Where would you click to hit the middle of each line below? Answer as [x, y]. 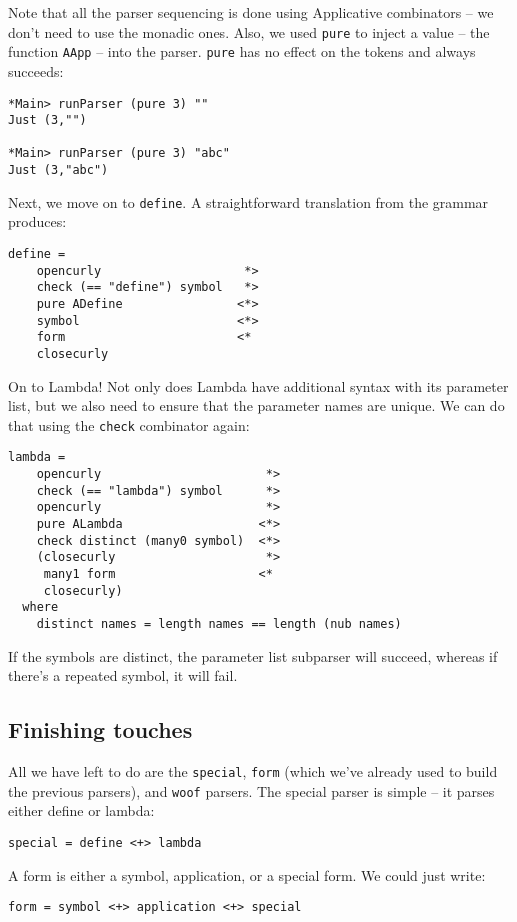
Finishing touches [100, 729]
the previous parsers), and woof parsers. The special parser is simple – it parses [251, 790]
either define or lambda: [81, 810]
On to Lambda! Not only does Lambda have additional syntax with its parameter [258, 385]
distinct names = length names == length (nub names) [219, 624]
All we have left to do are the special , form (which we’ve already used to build [253, 771]
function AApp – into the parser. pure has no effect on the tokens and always [242, 51]
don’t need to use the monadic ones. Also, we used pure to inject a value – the [249, 31]
